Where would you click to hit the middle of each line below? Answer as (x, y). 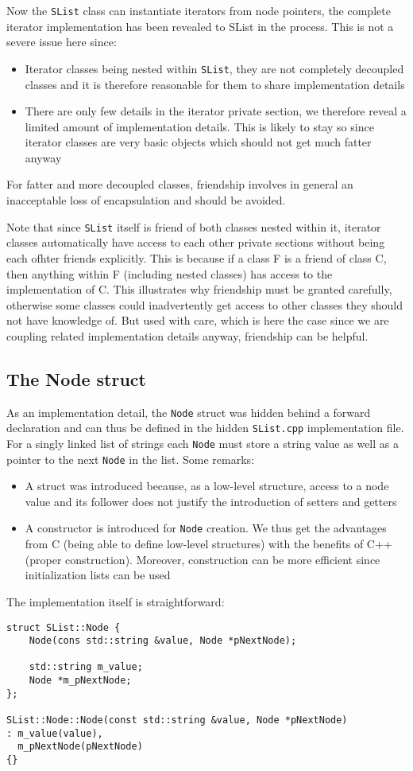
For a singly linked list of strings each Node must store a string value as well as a (203, 443)
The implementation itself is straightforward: (116, 601)
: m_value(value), (55, 733)
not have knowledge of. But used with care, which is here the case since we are (198, 320)
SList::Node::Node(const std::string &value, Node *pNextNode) (177, 720)
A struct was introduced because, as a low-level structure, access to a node (207, 486)
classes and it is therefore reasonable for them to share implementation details (215, 84)
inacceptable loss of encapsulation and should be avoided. (146, 200)
